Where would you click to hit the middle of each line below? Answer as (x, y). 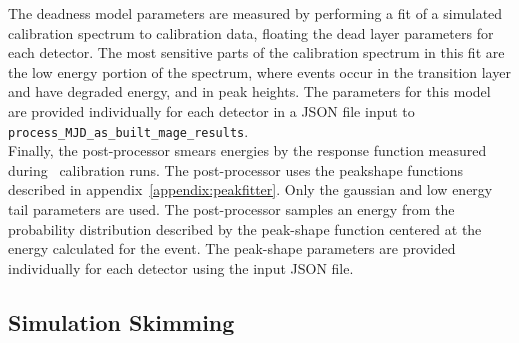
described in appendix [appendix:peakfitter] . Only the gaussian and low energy (250, 189)
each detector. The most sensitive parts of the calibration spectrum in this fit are (256, 52)
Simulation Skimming (121, 321)
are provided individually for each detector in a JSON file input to (211, 110)
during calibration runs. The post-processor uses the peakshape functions (236, 169)
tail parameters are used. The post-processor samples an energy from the (231, 209)
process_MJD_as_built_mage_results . (128, 130)
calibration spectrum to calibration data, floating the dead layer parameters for (251, 32)
